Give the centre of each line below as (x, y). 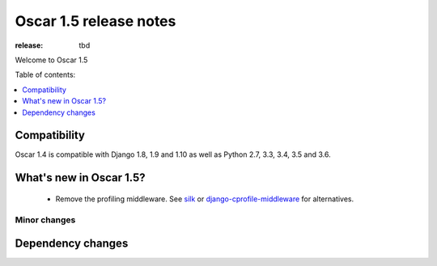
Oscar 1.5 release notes (95, 21)
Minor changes (45, 220)
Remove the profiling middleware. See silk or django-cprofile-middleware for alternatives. (205, 199)
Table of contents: (45, 75)
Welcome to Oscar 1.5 (51, 60)
